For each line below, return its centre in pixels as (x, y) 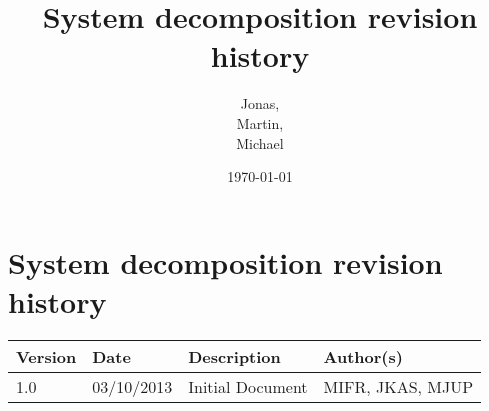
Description (234, 356)
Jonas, (260, 103)
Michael (260, 142)
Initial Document (248, 386)
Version (46, 356)
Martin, (260, 122)
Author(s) (363, 356)
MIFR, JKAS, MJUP (398, 386)
